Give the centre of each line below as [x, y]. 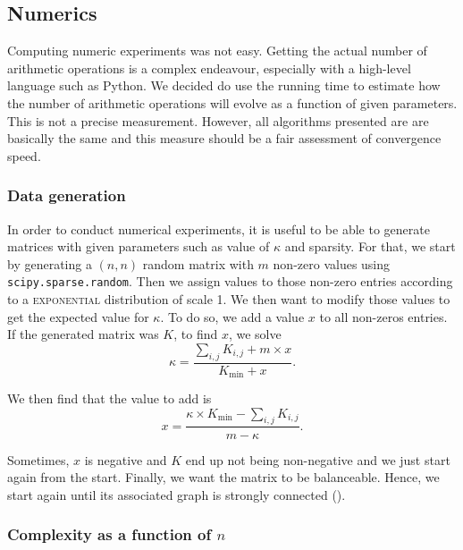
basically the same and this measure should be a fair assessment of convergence [224, 138]
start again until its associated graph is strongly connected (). [177, 494]
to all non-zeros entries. [383, 316]
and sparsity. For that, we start [370, 246]
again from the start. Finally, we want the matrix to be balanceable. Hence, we [223, 477]
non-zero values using [332, 263]
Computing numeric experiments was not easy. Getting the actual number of [217, 51]
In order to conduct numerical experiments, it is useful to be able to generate [219, 228]
